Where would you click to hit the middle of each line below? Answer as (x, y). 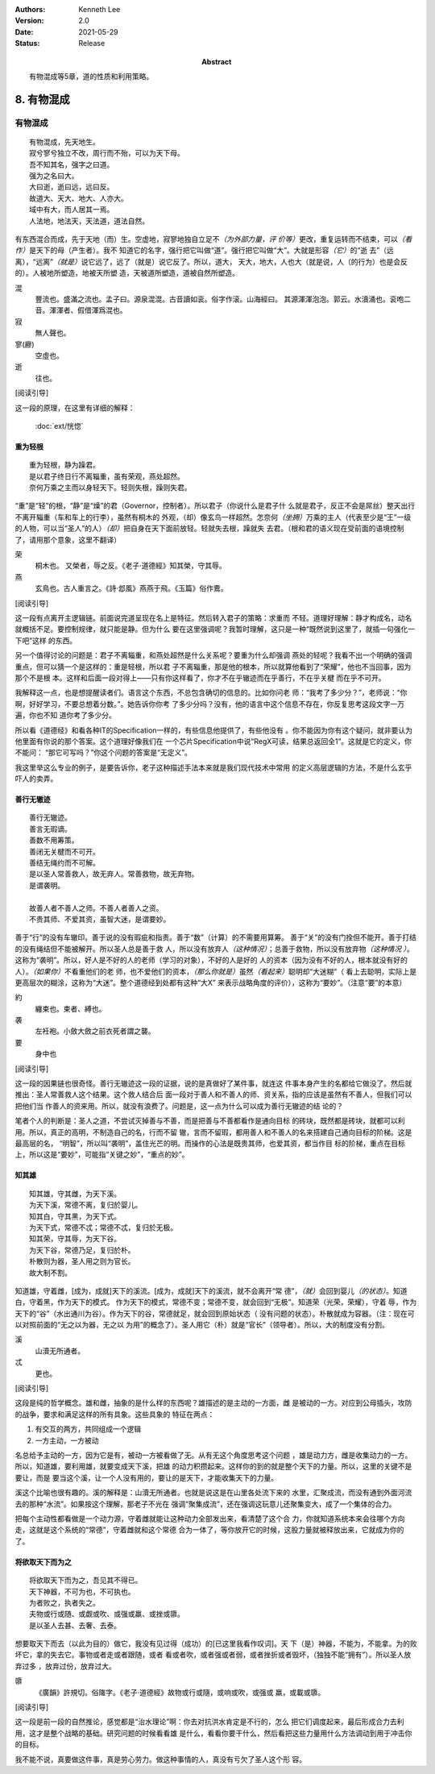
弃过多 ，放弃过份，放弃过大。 (65, 1666)
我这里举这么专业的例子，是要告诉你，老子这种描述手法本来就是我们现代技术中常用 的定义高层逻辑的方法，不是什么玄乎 (213, 767)
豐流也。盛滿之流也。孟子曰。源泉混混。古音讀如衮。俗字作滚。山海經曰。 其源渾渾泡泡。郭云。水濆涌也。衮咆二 (223, 299)
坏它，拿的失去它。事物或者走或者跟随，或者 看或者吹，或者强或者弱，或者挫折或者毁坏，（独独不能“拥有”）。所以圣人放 (213, 1655)
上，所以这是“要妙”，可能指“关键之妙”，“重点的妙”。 (102, 1155)
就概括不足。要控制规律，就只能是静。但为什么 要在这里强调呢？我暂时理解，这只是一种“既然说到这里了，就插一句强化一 (215, 629)
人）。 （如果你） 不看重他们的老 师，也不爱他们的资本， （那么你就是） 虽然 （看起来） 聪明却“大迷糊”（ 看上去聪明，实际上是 (216, 971)
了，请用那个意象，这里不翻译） (68, 539)
